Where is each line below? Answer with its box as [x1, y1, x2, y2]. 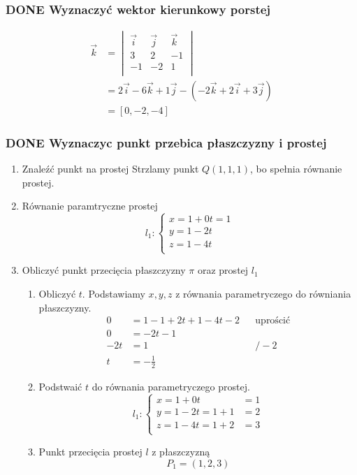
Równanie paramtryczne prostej [22, 198, 158, 213]
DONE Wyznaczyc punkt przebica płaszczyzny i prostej [6, 133, 327, 151]
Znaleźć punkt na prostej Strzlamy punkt [22, 161, 199, 176]
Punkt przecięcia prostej [38, 444, 143, 458]
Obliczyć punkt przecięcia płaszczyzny [22, 263, 186, 277]
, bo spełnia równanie [250, 161, 342, 176]
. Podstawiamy [82, 286, 145, 301]
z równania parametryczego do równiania [175, 286, 351, 301]
